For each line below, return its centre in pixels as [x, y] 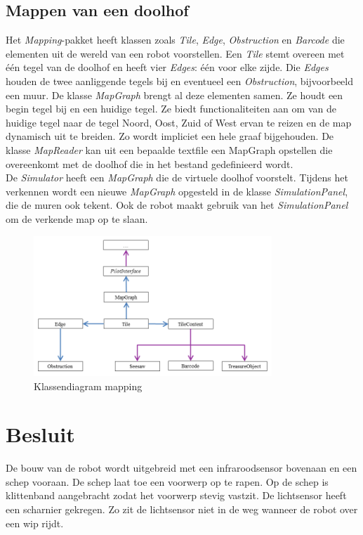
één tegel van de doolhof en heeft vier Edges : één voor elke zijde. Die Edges [167, 67]
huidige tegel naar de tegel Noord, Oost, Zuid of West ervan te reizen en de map [179, 122]
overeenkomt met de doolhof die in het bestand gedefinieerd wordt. [150, 163]
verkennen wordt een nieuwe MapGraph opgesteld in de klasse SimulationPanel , [177, 191]
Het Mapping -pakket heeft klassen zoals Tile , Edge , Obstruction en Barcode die [175, 40]
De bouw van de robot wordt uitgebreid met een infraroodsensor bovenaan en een [181, 468]
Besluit [40, 434]
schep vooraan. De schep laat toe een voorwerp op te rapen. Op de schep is [167, 481]
